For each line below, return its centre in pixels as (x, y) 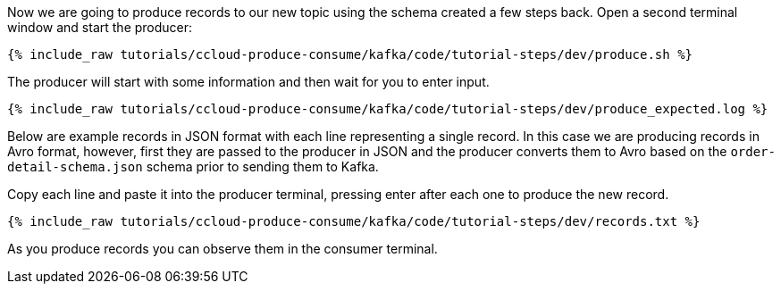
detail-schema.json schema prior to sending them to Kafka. (193, 166)
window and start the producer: (100, 27)
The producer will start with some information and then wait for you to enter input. (248, 82)
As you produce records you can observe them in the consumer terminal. (223, 249)
